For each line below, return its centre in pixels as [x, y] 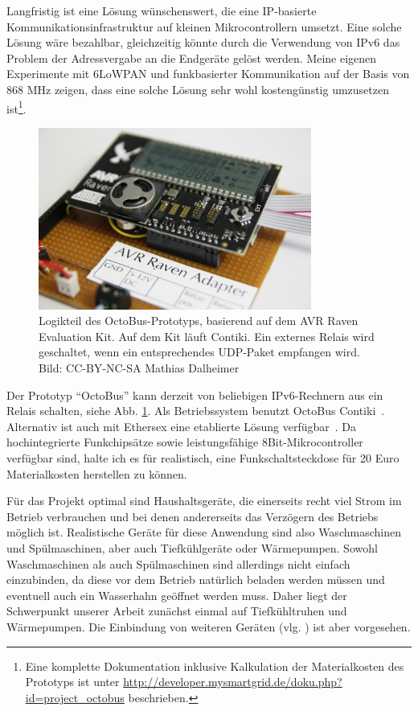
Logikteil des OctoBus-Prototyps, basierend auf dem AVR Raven [199, 321]
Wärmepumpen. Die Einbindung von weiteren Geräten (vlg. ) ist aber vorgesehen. [209, 626]
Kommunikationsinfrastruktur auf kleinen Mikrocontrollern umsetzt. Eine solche [204, 26]
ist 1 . [16, 107]
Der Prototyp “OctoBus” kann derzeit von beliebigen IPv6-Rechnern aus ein [195, 395]
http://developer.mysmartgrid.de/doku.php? [233, 682]
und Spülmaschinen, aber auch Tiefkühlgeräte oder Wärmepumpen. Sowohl [192, 548]
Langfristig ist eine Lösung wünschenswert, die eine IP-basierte [162, 10]
